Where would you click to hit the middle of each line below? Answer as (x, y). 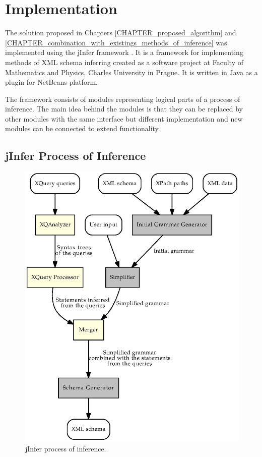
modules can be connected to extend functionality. (83, 128)
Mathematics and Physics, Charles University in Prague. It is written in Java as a (132, 72)
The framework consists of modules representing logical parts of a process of (123, 99)
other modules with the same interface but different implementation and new (124, 118)
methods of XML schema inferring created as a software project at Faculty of (124, 62)
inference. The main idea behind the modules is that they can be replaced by (124, 109)
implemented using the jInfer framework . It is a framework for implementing (124, 52)
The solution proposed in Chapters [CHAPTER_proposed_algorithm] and (121, 33)
